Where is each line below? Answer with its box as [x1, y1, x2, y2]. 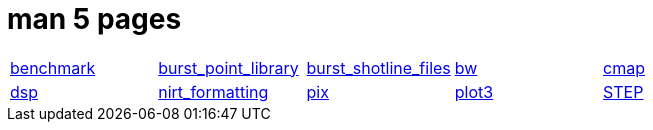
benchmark [10, 57, 96, 78]
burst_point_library [158, 57, 299, 78]
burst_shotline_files [306, 57, 451, 78]
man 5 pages [7, 2, 182, 36]
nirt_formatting [158, 81, 269, 102]
